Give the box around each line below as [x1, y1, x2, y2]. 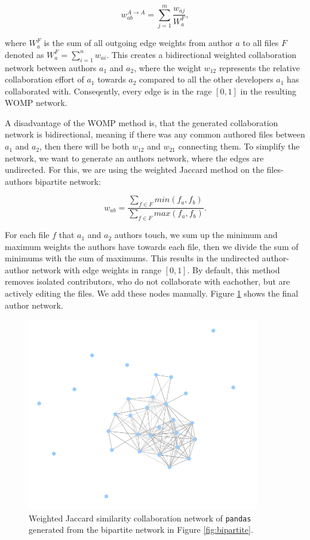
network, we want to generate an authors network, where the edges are [5, 151, 264, 164]
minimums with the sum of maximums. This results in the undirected [5, 252, 259, 264]
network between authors [5, 61, 97, 74]
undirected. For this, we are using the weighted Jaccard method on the [5, 163, 264, 176]
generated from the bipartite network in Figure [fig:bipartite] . [29, 523, 253, 536]
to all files [243, 36, 279, 49]
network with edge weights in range [32, 263, 161, 276]
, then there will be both [39, 140, 130, 152]
